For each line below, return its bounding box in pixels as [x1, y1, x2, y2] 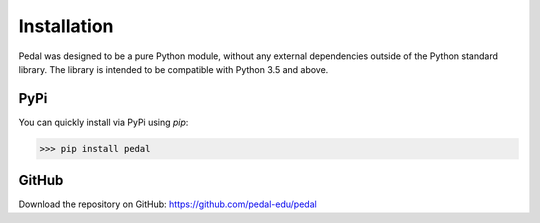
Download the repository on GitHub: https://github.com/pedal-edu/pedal [18, 198, 317, 210]
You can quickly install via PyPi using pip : [18, 116, 189, 128]
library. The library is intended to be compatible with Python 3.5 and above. [18, 63, 329, 75]
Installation [18, 15, 114, 37]
